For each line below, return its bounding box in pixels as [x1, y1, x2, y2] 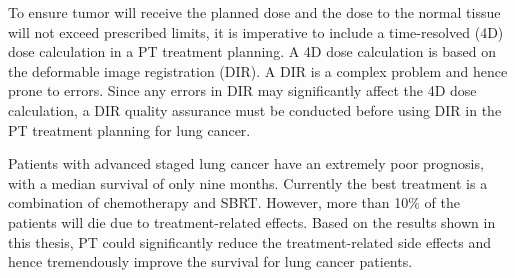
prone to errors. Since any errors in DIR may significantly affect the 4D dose [8, 80, 477, 101]
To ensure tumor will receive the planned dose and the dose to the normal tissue [8, 2, 501, 22]
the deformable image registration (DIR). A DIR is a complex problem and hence [8, 60, 508, 81]
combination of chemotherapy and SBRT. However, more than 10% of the [8, 192, 460, 213]
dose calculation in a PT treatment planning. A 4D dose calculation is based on [8, 41, 497, 62]
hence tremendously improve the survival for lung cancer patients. [8, 251, 413, 272]
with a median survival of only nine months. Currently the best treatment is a [8, 172, 488, 193]
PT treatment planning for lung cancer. [8, 119, 251, 140]
